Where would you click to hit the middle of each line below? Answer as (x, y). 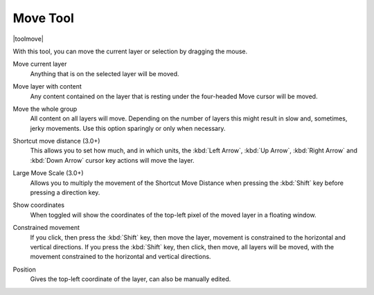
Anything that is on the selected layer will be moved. (105, 73)
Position (24, 269)
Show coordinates (39, 205)
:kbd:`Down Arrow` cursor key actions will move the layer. (112, 160)
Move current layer (40, 64)
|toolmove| (28, 39)
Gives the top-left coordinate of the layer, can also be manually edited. (131, 279)
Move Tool (43, 18)
